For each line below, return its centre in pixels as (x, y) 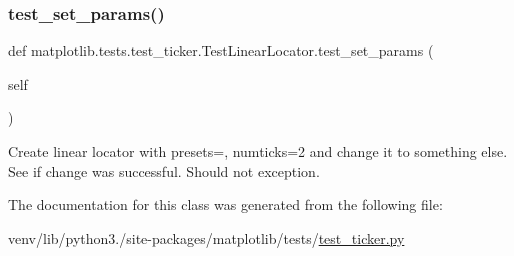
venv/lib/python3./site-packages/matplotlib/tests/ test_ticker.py (206, 237)
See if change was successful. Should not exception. (164, 170)
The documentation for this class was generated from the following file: (225, 204)
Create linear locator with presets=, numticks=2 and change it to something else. (258, 151)
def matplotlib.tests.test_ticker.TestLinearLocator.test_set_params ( (221, 50)
